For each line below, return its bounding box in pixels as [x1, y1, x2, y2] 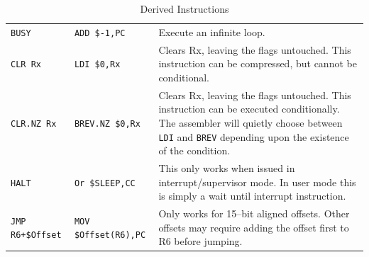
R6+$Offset [11, 230, 62, 241]
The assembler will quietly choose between [158, 115, 343, 130]
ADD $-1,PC [74, 28, 126, 38]
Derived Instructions [140, 1, 229, 16]
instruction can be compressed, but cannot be [158, 56, 357, 71]
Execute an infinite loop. [158, 24, 265, 39]
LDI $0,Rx [74, 59, 121, 70]
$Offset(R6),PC [74, 230, 146, 241]
